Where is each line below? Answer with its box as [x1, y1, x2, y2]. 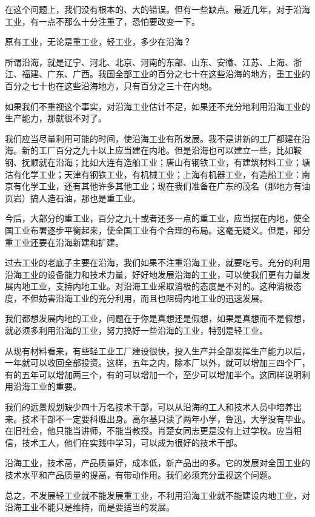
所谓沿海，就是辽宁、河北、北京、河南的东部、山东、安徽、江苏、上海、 [5, 55, 293, 68]
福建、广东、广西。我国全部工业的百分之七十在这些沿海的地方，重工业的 [21, 67, 310, 80]
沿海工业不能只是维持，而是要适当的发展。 [5, 501, 174, 513]
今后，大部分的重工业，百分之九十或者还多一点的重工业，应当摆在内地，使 [5, 212, 302, 225]
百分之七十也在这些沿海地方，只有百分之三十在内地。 [5, 79, 217, 92]
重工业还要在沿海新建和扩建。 [5, 235, 124, 248]
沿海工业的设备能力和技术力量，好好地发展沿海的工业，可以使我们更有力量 [5, 268, 302, 280]
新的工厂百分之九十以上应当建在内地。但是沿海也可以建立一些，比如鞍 [21, 144, 302, 157]
